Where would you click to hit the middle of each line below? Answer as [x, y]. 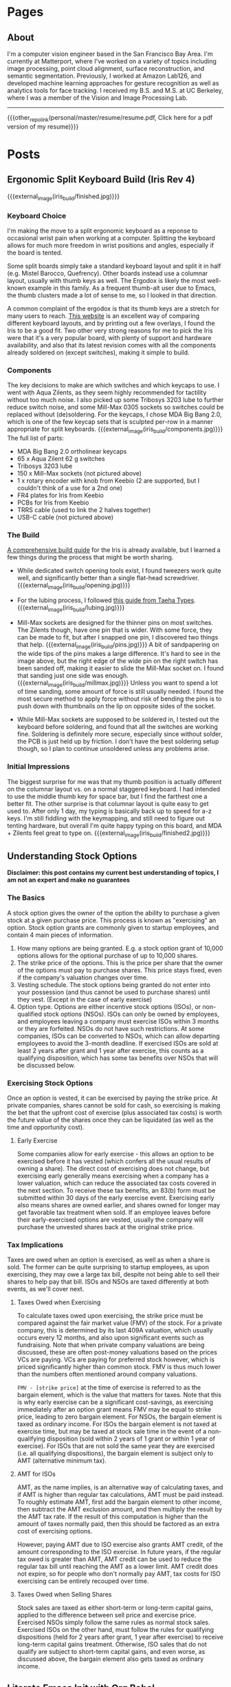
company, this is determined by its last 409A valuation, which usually [115, 1330]
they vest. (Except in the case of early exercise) [85, 999]
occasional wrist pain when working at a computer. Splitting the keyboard [111, 237]
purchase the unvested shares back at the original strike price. [106, 1227]
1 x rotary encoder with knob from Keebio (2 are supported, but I [108, 480]
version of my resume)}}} [43, 126]
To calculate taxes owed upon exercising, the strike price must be [110, 1316]
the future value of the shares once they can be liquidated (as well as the [110, 1120]
